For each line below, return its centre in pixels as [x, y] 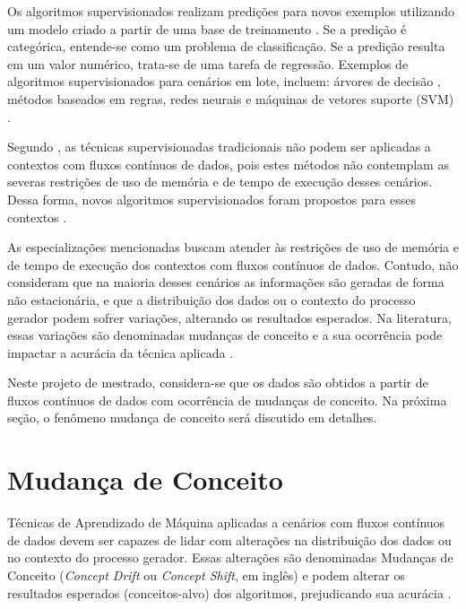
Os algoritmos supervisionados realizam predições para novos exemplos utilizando [231, 11]
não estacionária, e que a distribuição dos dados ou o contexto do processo [211, 299]
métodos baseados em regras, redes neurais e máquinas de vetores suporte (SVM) [231, 98]
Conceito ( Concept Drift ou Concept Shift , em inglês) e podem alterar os [206, 574]
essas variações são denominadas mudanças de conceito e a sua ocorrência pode [225, 335]
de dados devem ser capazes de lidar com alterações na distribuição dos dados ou [229, 539]
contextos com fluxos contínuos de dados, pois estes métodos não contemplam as [228, 164]
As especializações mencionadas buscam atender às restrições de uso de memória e [233, 247]
